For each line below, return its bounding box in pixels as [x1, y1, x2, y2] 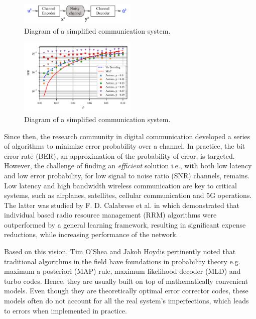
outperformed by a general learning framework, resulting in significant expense [4, 219, 246, 230]
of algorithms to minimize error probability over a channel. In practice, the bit [4, 141, 245, 151]
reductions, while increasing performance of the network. [4, 229, 178, 240]
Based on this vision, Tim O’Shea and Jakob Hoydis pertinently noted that [4, 246, 236, 257]
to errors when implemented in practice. [4, 305, 127, 315]
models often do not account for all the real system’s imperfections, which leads [4, 295, 249, 306]
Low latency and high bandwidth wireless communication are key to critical [4, 180, 237, 190]
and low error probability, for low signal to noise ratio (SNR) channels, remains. [4, 170, 250, 180]
